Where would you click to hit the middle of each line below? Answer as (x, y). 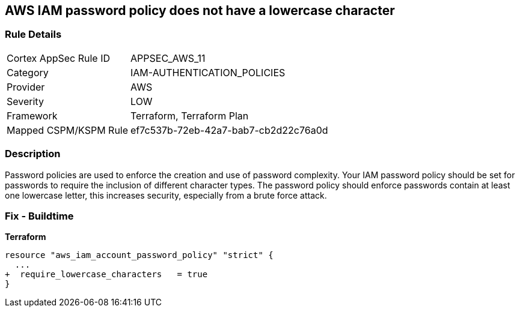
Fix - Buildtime (39, 216)
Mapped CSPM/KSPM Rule (68, 130)
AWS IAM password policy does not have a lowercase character (200, 10)
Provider (26, 87)
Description (33, 154)
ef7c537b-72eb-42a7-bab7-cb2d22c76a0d (229, 130)
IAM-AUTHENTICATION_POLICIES (208, 72)
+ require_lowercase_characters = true (106, 274)
